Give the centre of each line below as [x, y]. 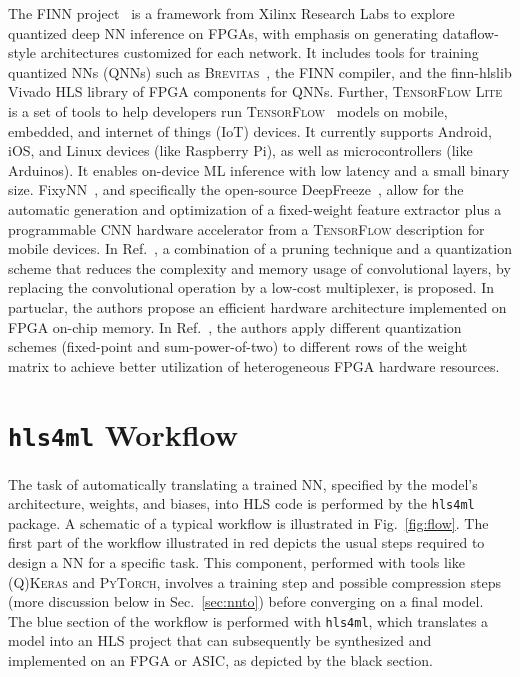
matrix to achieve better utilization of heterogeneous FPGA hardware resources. [254, 365]
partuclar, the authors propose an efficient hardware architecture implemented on [257, 306]
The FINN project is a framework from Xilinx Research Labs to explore [231, 13]
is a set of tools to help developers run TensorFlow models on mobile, [228, 110]
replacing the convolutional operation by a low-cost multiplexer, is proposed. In [251, 287]
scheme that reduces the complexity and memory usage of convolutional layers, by [259, 267]
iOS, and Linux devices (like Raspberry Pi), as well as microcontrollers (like [240, 150]
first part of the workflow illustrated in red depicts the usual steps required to [246, 542]
